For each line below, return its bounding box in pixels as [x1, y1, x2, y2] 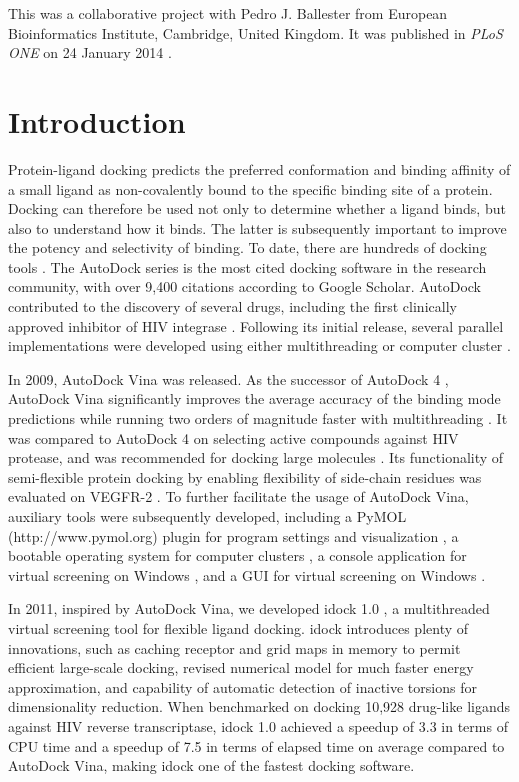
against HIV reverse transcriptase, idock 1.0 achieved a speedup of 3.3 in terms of [8, 715, 508, 736]
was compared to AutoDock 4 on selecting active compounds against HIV [8, 427, 459, 448]
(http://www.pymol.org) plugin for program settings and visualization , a [8, 525, 459, 546]
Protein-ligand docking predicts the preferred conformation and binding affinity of [8, 158, 511, 179]
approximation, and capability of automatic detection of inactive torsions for [8, 676, 477, 697]
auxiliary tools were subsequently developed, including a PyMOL [8, 506, 407, 526]
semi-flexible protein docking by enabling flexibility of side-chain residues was [8, 466, 482, 487]
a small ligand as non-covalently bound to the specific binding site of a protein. [8, 178, 493, 199]
